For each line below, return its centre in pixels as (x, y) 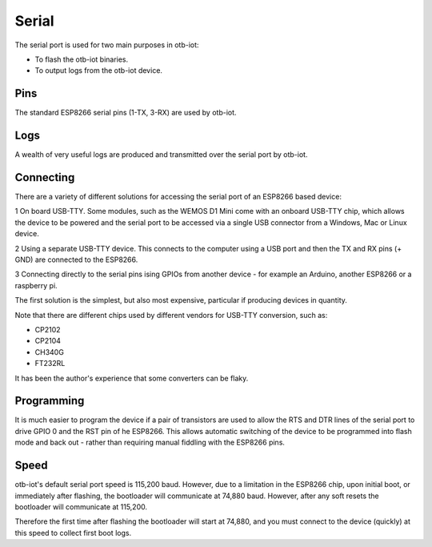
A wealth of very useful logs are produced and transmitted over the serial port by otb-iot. (161, 155)
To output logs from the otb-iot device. (99, 70)
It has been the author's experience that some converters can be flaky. (132, 378)
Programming (50, 401)
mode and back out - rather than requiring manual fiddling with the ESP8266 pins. (150, 442)
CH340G (49, 352)
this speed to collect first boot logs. (73, 533)
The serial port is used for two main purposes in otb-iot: (107, 45)
